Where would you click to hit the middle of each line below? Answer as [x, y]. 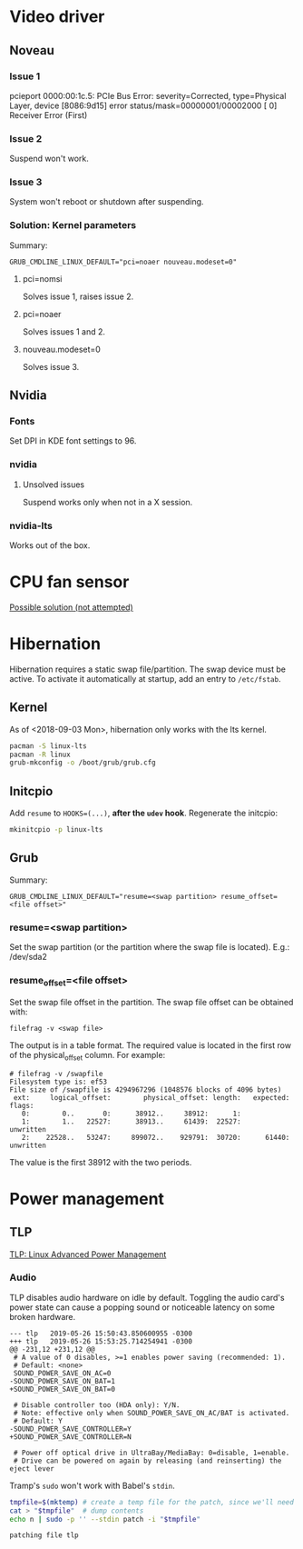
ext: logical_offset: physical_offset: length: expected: [151, 1097]
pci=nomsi [42, 278]
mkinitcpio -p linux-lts [56, 830]
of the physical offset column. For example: [88, 1056]
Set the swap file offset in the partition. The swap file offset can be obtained [151, 1002]
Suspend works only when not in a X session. [108, 502]
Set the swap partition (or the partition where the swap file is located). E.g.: [150, 947]
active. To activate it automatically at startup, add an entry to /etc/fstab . [145, 678]
